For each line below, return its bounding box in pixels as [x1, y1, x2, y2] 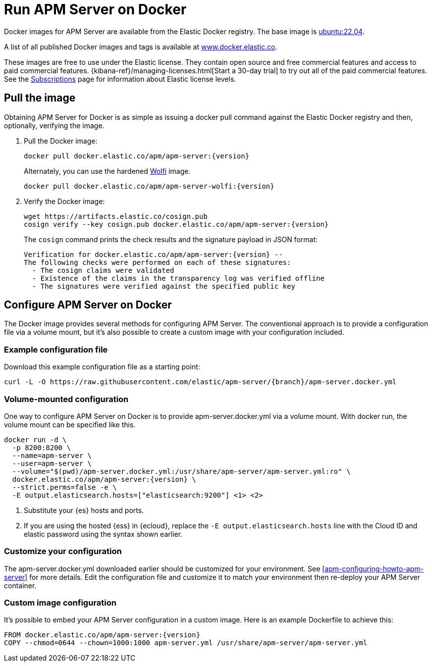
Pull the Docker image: [24, 136, 98, 145]
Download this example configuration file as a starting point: [4, 362, 200, 371]
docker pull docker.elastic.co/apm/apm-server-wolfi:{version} [24, 182, 274, 190]
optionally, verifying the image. [4, 121, 105, 130]
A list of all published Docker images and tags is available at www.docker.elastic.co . [4, 42, 277, 51]
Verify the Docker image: [24, 197, 105, 205]
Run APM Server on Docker [4, 1, 187, 18]
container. [4, 581, 37, 590]
